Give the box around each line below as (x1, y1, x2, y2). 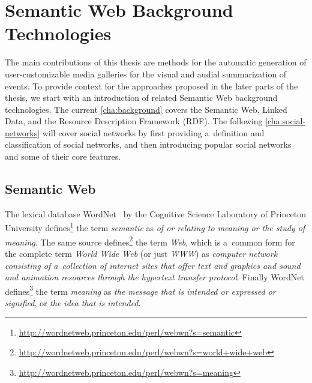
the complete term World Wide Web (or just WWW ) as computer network (5, 247, 278, 259)
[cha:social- (265, 115, 306, 127)
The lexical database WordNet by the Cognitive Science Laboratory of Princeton (5, 207, 306, 220)
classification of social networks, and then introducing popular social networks (5, 138, 292, 151)
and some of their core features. (5, 150, 121, 163)
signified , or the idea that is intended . (5, 296, 141, 309)
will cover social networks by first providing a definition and (42, 126, 265, 139)
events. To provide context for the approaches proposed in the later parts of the (5, 79, 298, 92)
